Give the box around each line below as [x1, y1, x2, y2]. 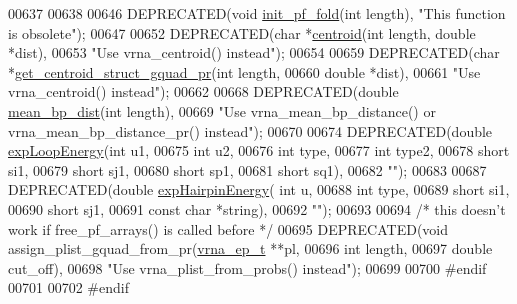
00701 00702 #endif [8, 277, 129, 298]
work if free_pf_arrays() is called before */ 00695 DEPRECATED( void [8, 218, 449, 239]
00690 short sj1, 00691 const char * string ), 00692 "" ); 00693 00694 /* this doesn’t [8, 198, 506, 219]
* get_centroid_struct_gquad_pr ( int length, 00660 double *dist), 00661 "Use [8, 61, 481, 82]
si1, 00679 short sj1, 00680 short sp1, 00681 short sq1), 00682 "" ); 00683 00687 [8, 159, 487, 180]
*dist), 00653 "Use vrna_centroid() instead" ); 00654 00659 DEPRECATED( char [8, 42, 500, 63]
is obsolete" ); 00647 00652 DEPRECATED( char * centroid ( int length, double [8, 22, 476, 43]
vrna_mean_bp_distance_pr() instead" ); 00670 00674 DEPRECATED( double [8, 120, 493, 141]
